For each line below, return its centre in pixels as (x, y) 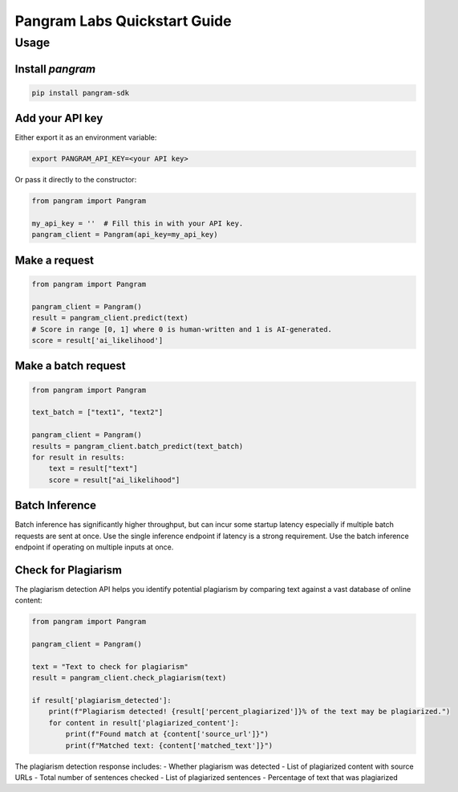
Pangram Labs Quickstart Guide (123, 21)
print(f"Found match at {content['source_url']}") (167, 734)
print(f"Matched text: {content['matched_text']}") (169, 745)
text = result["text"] (93, 469)
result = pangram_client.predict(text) (110, 318)
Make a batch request (70, 366)
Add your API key (59, 118)
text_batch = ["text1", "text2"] (97, 412)
